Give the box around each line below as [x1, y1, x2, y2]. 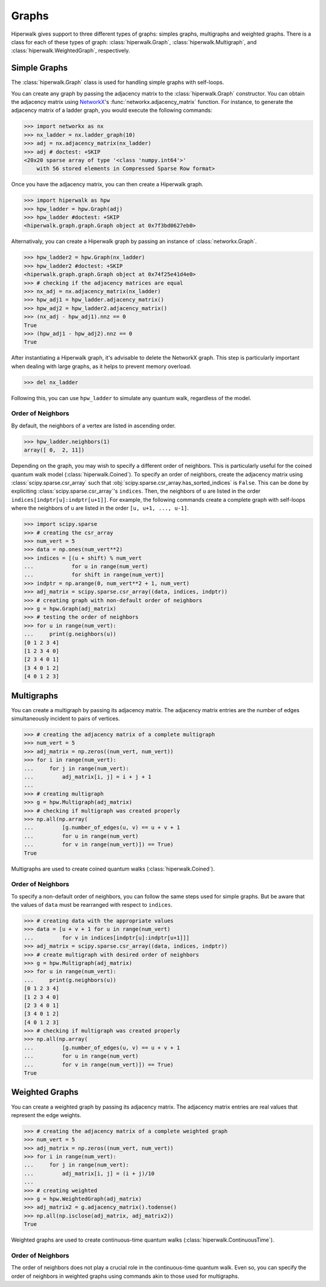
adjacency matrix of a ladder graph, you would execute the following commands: [11, 106, 213, 114]
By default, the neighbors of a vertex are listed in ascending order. [11, 422, 176, 429]
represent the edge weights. [11, 1111, 81, 1118]
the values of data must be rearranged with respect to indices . [11, 901, 173, 909]
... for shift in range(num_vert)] [24, 571, 164, 579]
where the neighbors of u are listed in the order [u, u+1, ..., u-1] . [11, 505, 190, 512]
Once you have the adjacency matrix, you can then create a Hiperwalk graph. [11, 181, 203, 188]
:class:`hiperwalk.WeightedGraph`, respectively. [11, 47, 130, 54]
